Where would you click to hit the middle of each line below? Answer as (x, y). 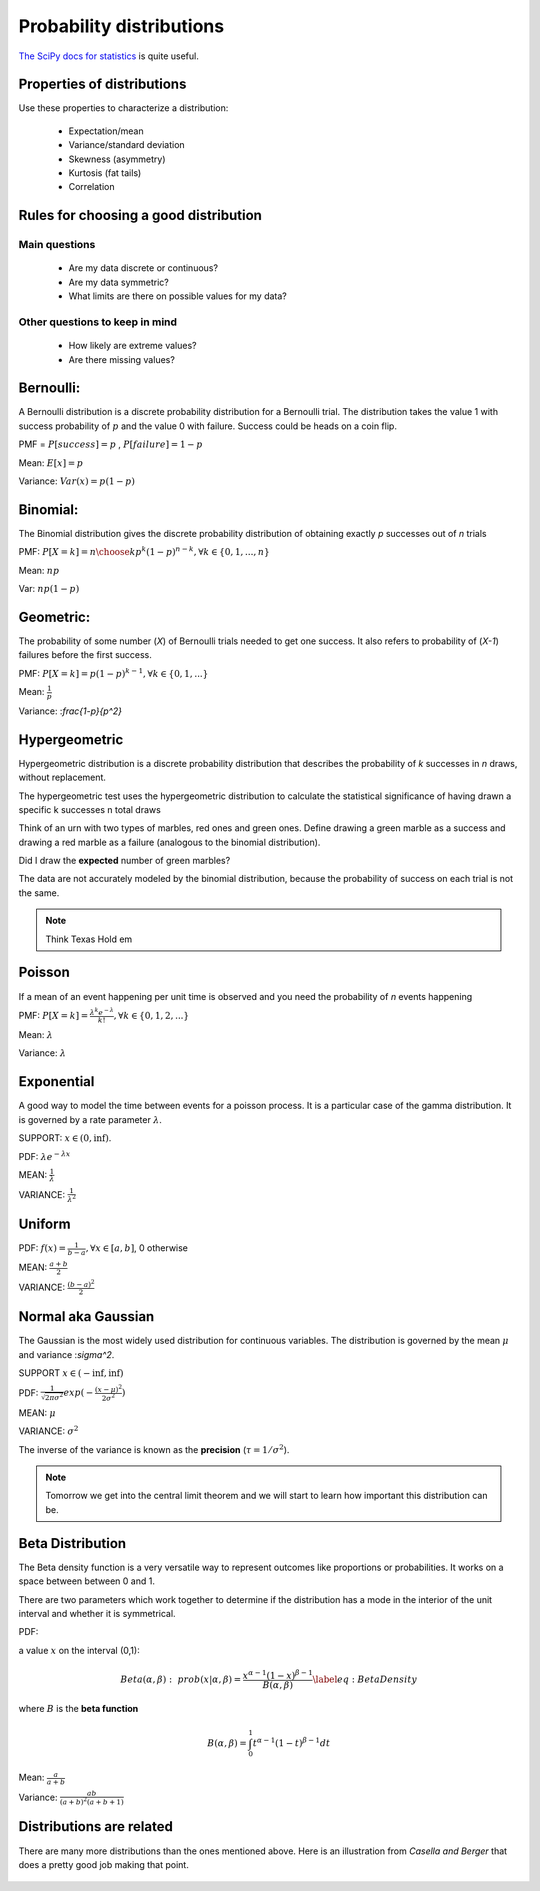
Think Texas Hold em (89, 939)
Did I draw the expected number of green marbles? (124, 861)
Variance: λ (42, 1053)
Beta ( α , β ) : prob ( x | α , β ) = (181, 1679)
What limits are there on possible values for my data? (177, 296)
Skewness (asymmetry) (117, 159)
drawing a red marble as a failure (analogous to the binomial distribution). (169, 842)
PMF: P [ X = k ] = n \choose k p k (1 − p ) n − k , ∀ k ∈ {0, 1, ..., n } (144, 551)
